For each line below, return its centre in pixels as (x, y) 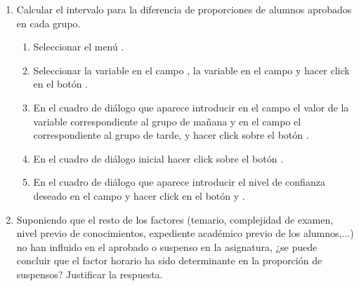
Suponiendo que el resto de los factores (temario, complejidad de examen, (175, 219)
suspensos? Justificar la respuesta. (90, 274)
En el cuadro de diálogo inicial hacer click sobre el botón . (158, 158)
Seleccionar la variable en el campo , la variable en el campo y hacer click (191, 70)
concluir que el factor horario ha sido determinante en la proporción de (169, 260)
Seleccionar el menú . (79, 47)
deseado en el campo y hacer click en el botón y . (139, 195)
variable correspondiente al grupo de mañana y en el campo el (167, 121)
